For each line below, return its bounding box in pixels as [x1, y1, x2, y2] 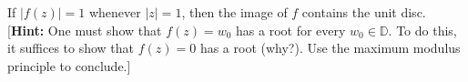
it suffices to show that [7, 38, 135, 57]
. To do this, [388, 20, 457, 39]
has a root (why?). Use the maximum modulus [199, 38, 461, 57]
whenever [88, 3, 141, 21]
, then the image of [181, 3, 288, 21]
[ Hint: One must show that [7, 20, 162, 39]
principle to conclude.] [7, 56, 131, 75]
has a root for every [236, 20, 346, 39]
